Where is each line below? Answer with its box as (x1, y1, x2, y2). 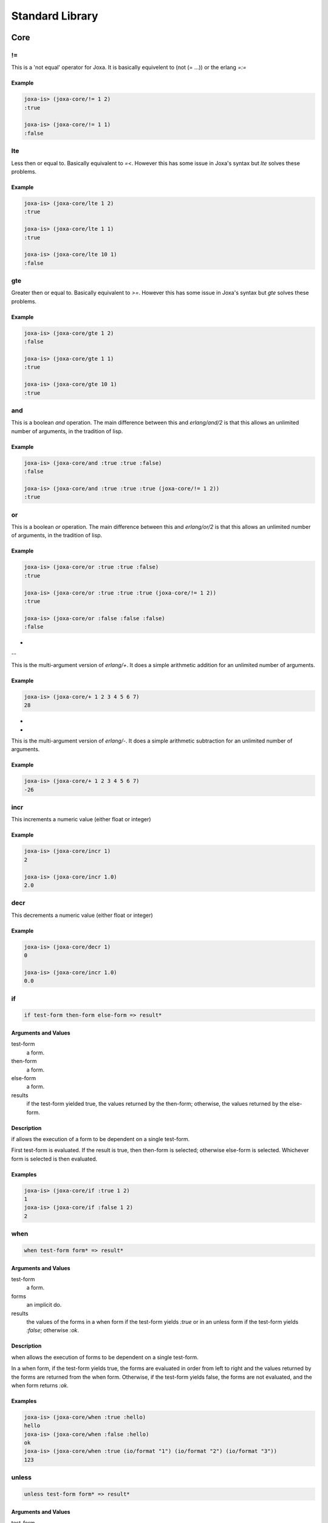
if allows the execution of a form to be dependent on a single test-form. (11, 1135, 190, 1142)
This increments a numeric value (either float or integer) (11, 816, 151, 823)
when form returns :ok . (11, 1382, 69, 1389)
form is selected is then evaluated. (11, 1155, 98, 1162)
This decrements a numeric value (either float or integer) (11, 911, 153, 919)
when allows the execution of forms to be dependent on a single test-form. (11, 1353, 199, 1361)
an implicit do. (26, 1301, 62, 1309)
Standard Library (11, 9, 98, 23)
